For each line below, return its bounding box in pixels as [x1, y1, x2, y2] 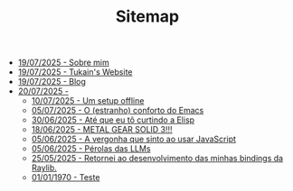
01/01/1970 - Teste [31, 172, 100, 183]
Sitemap [115, 6, 180, 27]
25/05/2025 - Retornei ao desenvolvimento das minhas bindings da [31, 153, 283, 164]
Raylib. [31, 162, 57, 173]
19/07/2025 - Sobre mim [17, 57, 110, 68]
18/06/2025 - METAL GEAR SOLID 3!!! [31, 124, 174, 135]
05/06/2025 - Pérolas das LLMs [31, 143, 151, 154]
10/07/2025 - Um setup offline [31, 95, 145, 106]
